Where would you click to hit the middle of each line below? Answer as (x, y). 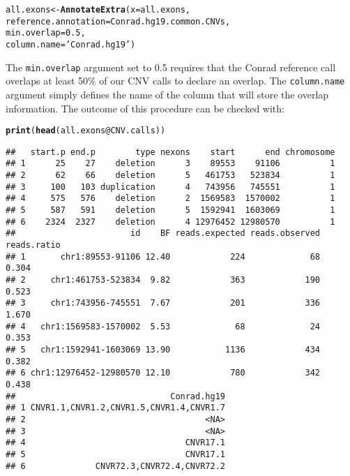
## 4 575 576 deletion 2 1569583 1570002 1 (170, 199)
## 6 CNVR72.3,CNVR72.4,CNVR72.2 (115, 466)
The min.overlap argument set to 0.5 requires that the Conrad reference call (171, 67)
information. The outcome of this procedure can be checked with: (145, 108)
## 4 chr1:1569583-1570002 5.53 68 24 (163, 326)
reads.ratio (33, 245)
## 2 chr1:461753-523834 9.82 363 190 (163, 280)
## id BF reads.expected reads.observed (163, 233)
